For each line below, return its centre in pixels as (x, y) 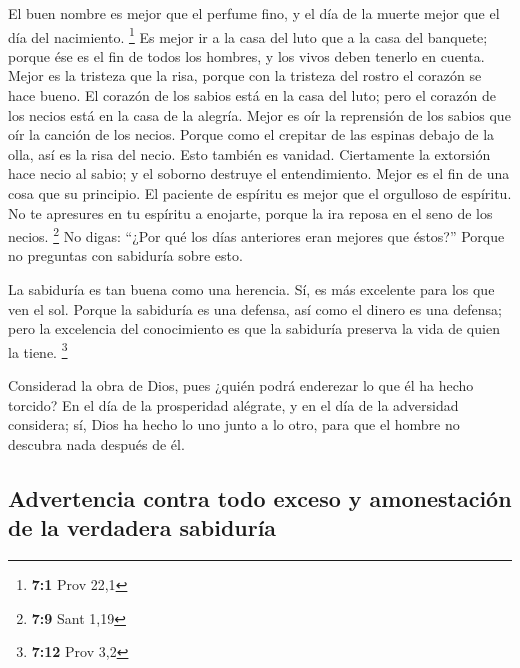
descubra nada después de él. (96, 443)
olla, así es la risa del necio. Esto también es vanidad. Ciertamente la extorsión (249, 153)
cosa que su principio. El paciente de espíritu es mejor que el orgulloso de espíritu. (260, 193)
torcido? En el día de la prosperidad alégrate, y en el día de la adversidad (233, 404)
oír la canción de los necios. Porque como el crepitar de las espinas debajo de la (251, 134)
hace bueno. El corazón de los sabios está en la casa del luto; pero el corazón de (252, 95)
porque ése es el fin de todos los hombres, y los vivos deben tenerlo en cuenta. (246, 55)
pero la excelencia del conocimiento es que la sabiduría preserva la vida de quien (254, 328)
